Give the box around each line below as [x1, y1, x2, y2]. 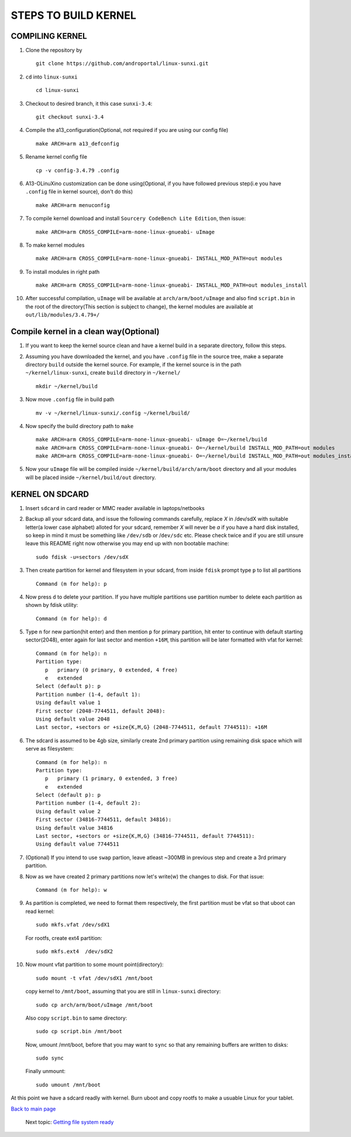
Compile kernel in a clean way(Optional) [11, 327, 160, 337]
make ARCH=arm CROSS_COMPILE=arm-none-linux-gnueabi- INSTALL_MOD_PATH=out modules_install [36, 282, 307, 289]
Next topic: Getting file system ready [25, 1119, 114, 1126]
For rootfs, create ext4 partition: [25, 934, 102, 941]
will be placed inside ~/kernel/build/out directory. [25, 474, 156, 481]
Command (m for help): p [36, 581, 107, 587]
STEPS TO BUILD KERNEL [11, 9, 137, 22]
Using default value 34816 [36, 824, 113, 831]
